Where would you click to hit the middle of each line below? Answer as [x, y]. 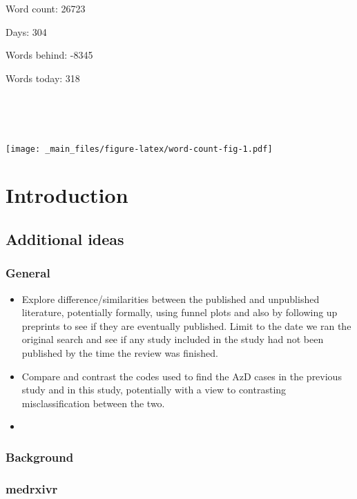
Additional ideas [65, 238]
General [28, 273]
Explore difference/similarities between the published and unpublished [171, 299]
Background [40, 457]
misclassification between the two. [93, 403]
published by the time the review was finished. [120, 352]
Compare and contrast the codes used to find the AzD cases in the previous [182, 376]
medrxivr [32, 488]
